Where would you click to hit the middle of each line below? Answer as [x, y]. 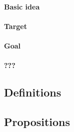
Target [16, 26]
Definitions [33, 92]
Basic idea [22, 6]
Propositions [37, 121]
